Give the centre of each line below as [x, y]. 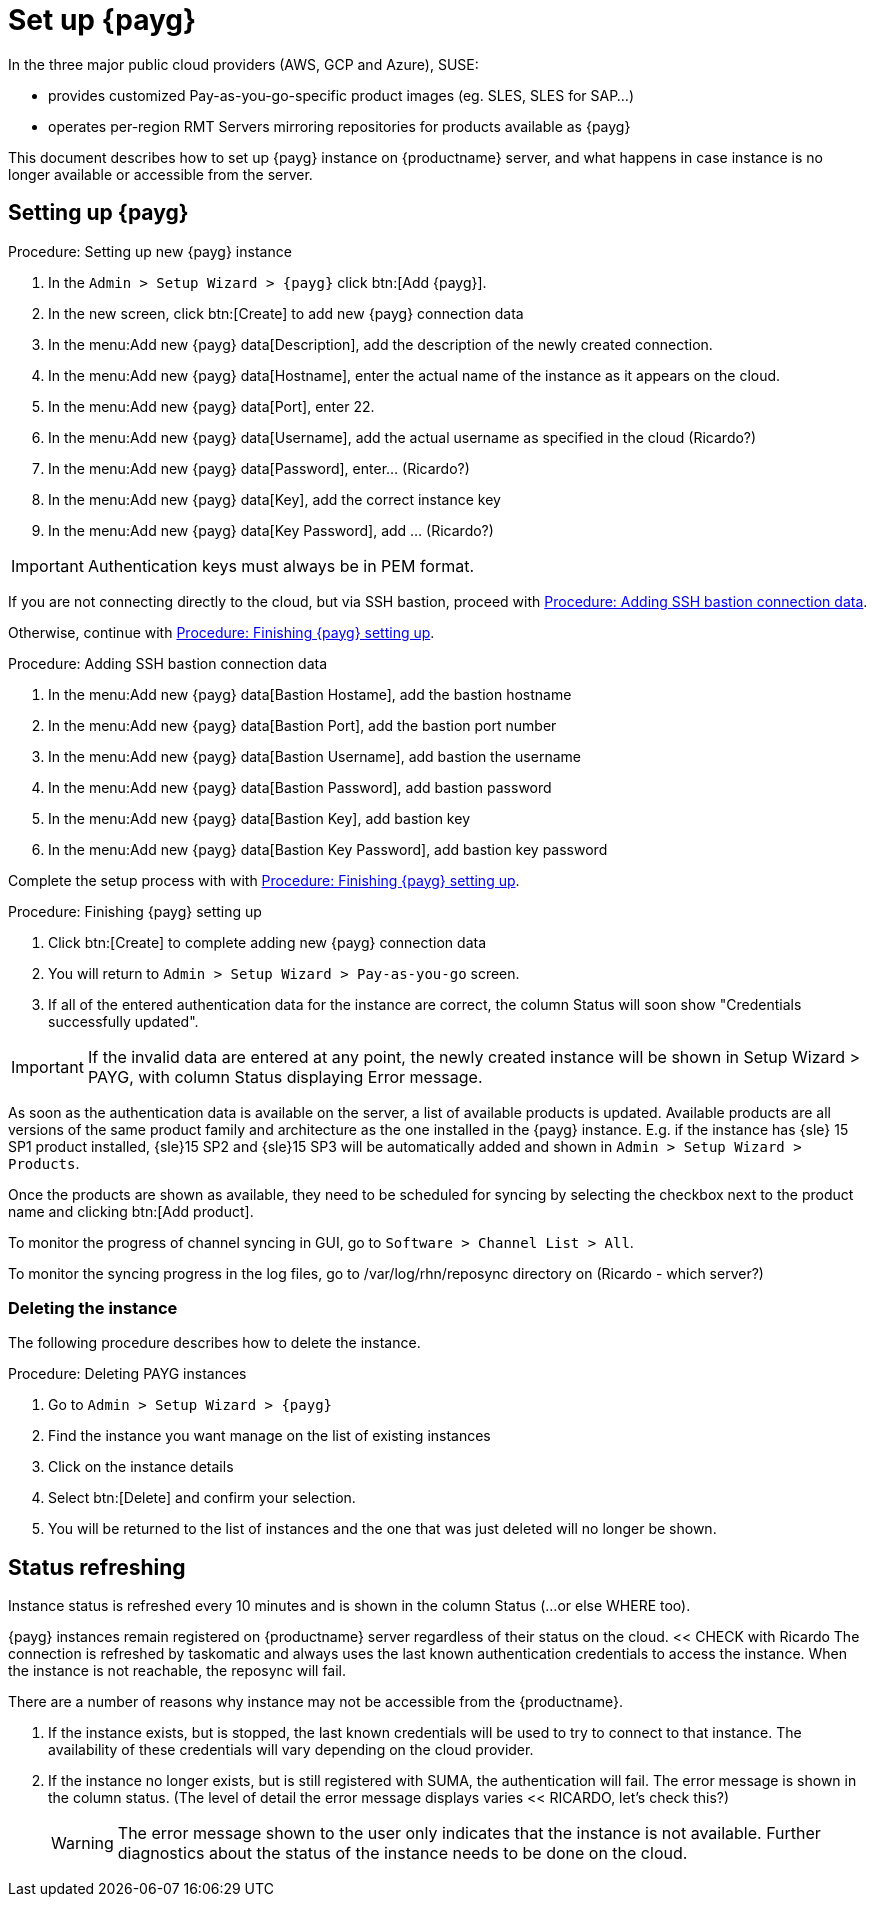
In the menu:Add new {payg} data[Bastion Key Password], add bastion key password [328, 849]
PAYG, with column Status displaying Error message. [285, 1076]
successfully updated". [123, 1021]
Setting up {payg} [98, 213]
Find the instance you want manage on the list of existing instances [269, 1436]
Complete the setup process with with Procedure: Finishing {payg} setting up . [264, 880]
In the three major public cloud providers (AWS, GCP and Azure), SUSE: [243, 64]
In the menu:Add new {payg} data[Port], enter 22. [211, 406]
